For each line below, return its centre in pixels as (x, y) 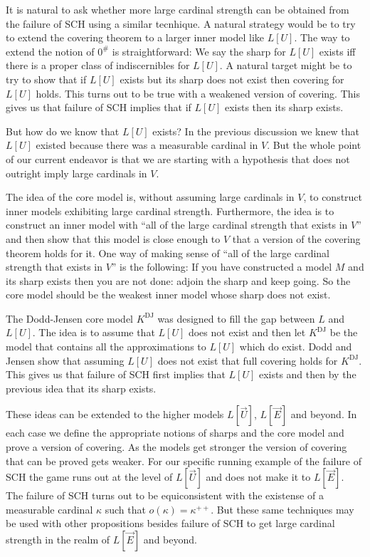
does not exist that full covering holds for (248, 360)
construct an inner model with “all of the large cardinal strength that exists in (177, 225)
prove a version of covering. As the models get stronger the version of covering (176, 447)
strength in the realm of (58, 539)
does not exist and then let (247, 332)
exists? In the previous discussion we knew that (256, 131)
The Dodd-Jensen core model (69, 318)
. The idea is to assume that (94, 332)
